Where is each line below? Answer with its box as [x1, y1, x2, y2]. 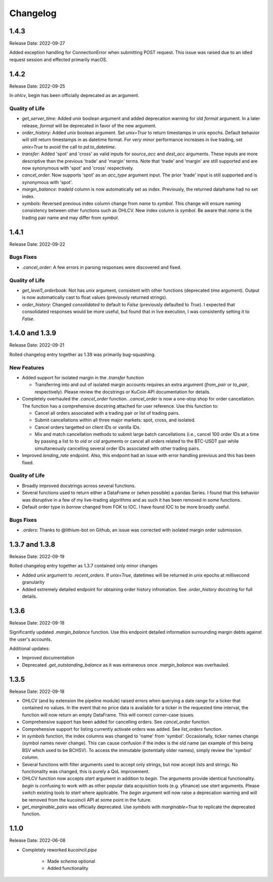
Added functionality [47, 865, 88, 871]
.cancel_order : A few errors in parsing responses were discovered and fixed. [22, 264, 181, 270]
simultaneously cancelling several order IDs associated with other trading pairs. [34, 445, 201, 451]
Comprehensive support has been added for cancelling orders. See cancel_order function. [22, 719, 211, 725]
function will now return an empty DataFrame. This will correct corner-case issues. [22, 712, 195, 718]
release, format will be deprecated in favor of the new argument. [22, 122, 157, 128]
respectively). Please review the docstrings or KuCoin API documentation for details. [34, 388, 211, 394]
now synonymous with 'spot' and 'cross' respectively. [22, 165, 134, 171]
